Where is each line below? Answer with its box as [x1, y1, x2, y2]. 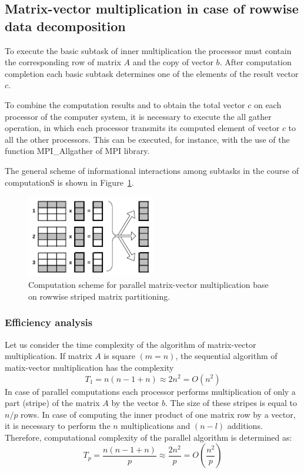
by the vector [111, 397, 159, 409]
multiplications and [121, 420, 191, 432]
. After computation [219, 56, 292, 68]
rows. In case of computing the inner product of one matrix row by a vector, [21, 408, 296, 420]
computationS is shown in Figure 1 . [5, 176, 134, 188]
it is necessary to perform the [5, 420, 111, 432]
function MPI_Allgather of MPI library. [5, 145, 150, 157]
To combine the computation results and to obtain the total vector [5, 98, 245, 110]
